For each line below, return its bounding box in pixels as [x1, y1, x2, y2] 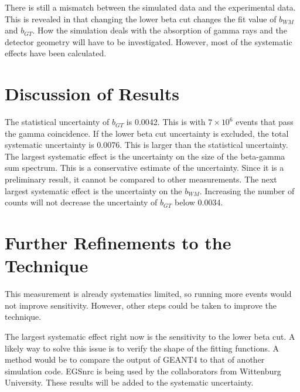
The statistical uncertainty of [5, 116, 110, 128]
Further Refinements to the [5, 231, 231, 255]
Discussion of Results [5, 82, 179, 106]
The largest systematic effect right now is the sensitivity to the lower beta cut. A [5, 330, 295, 342]
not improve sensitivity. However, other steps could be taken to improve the [5, 299, 277, 311]
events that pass [236, 116, 294, 128]
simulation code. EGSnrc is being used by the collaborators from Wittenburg [5, 364, 281, 377]
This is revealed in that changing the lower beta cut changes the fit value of [5, 12, 277, 25]
